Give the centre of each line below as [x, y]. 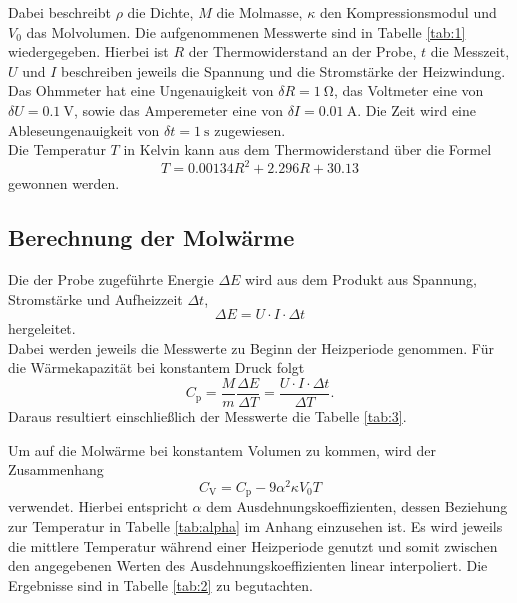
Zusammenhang [56, 469]
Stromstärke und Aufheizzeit [95, 298]
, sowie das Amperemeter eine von [178, 109]
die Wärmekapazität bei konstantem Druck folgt [156, 367]
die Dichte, [160, 12]
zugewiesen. [250, 129]
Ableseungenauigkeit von [84, 129]
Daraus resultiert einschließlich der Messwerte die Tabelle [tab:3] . [207, 416]
